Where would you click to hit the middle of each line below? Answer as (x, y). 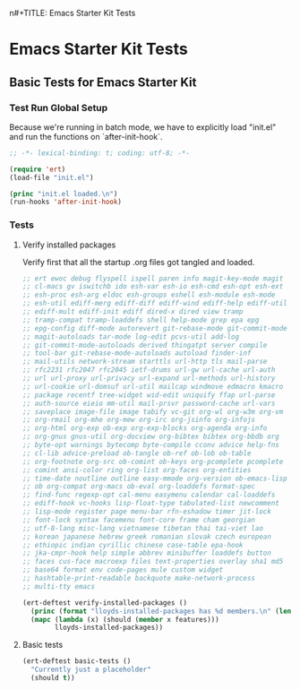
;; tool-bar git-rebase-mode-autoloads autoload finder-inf (137, 353)
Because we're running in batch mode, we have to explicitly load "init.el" (143, 127)
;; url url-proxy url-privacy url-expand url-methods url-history (149, 379)
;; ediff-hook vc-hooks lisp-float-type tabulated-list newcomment (150, 504)
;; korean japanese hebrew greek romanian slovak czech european (146, 537)
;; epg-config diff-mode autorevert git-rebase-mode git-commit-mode (155, 328)
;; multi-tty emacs (59, 586)
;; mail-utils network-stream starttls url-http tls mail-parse (145, 362)
